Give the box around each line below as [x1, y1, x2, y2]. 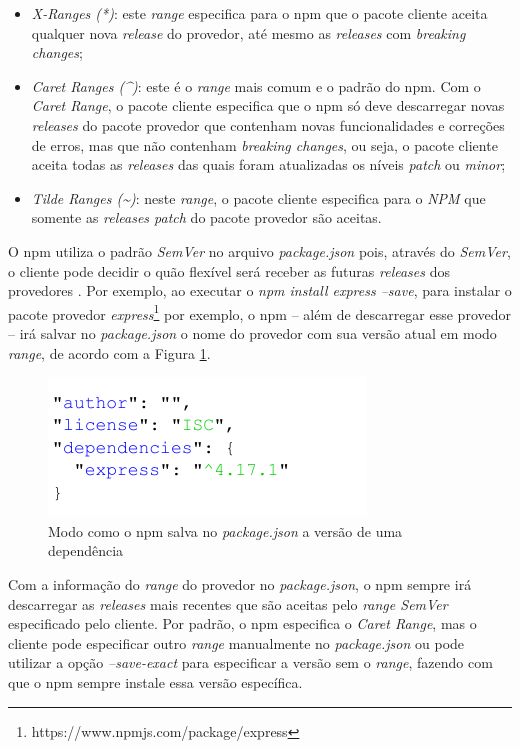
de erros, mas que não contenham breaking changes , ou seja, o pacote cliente [31, 134, 498, 155]
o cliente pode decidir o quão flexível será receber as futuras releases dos [8, 260, 450, 281]
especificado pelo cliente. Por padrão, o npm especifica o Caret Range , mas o [8, 613, 477, 634]
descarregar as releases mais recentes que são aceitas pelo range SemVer [8, 593, 448, 614]
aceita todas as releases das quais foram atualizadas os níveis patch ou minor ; [31, 154, 506, 175]
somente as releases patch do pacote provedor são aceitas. [31, 207, 382, 228]
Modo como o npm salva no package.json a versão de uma [48, 520, 403, 541]
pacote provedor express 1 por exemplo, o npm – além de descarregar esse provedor [8, 300, 511, 324]
